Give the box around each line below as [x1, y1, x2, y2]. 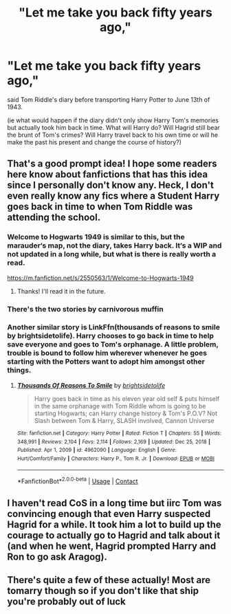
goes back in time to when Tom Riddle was [7, 201, 193, 212]
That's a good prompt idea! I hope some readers [7, 158, 218, 170]
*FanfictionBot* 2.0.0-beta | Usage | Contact [16, 476, 139, 485]
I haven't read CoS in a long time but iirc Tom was [7, 497, 222, 509]
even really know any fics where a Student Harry [7, 190, 220, 202]
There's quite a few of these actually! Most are [7, 574, 211, 586]
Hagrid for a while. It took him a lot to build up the [7, 518, 221, 530]
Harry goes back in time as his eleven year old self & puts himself [34, 394, 220, 403]
